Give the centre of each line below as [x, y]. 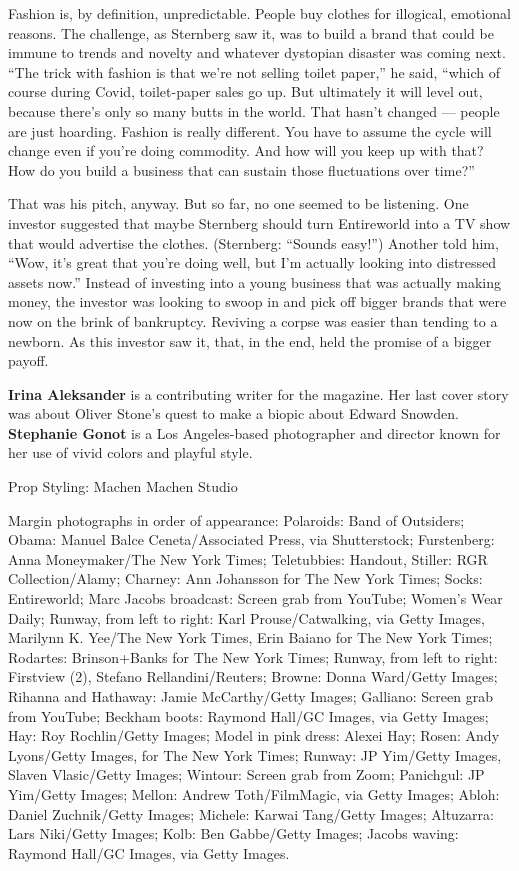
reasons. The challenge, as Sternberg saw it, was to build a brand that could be [251, 32]
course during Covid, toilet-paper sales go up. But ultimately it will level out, [245, 91]
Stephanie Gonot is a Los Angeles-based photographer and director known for [254, 432]
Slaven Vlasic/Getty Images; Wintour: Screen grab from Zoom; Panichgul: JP [246, 774]
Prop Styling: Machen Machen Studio [123, 486]
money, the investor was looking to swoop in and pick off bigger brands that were [257, 301]
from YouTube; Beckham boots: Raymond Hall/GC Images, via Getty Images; [248, 715]
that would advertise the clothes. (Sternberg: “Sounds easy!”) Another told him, [253, 242]
